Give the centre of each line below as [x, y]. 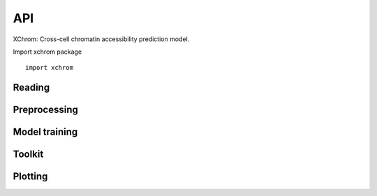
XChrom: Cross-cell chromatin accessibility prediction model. [101, 39]
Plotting [30, 177]
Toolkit [28, 154]
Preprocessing [45, 110]
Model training [45, 132]
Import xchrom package [47, 52]
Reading [31, 88]
